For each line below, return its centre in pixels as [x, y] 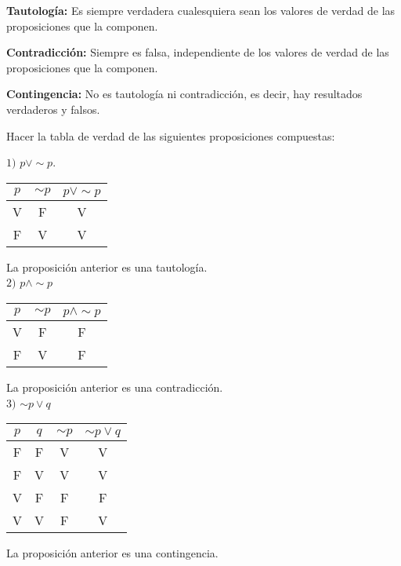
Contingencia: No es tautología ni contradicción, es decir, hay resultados [184, 94]
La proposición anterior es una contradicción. [115, 387]
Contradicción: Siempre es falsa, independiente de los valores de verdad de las [198, 52]
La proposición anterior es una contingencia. [112, 553]
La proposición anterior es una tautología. [107, 267]
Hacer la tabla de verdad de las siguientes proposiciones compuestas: [171, 135]
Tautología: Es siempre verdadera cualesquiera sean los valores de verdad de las [201, 10]
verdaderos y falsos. [53, 109]
